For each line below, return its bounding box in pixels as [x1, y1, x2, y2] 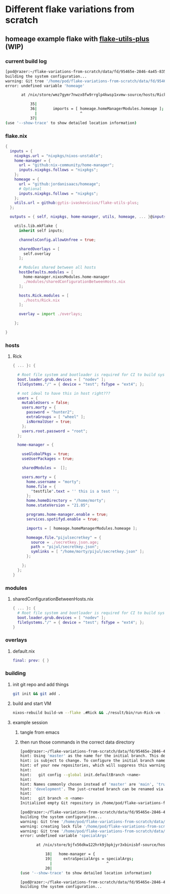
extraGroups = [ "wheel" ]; [26, 415, 86, 420]
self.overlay [23, 251, 51, 256]
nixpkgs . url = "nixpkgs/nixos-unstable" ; [14, 153, 103, 158]
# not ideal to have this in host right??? [17, 391, 110, 396]
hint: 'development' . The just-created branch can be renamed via [20, 787, 163, 792]
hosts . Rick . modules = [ [18, 293, 69, 298]
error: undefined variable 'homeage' [5, 83, 85, 88]
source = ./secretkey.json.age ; [31, 540, 99, 545]
